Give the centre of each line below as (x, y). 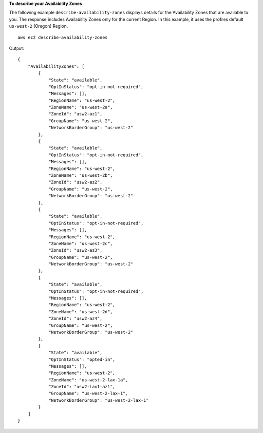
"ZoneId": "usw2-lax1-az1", (82, 387)
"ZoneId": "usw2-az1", (75, 114)
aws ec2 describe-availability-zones (63, 37)
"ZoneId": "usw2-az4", (75, 319)
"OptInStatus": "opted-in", (82, 359)
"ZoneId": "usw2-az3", (75, 250)
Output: (17, 48)
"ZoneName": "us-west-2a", (81, 107)
